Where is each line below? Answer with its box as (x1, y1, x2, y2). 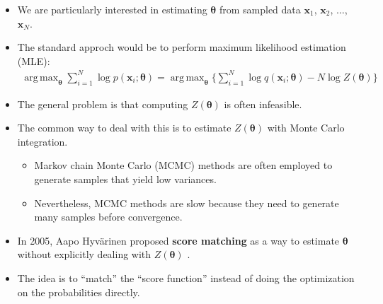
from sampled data (219, 2, 301, 16)
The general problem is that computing (17, 96, 188, 111)
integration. (17, 134, 68, 148)
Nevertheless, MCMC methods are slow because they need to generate (34, 195, 339, 210)
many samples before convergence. (34, 209, 183, 224)
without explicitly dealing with (17, 247, 152, 262)
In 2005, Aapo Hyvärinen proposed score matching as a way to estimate (17, 233, 340, 247)
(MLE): (17, 53, 50, 68)
